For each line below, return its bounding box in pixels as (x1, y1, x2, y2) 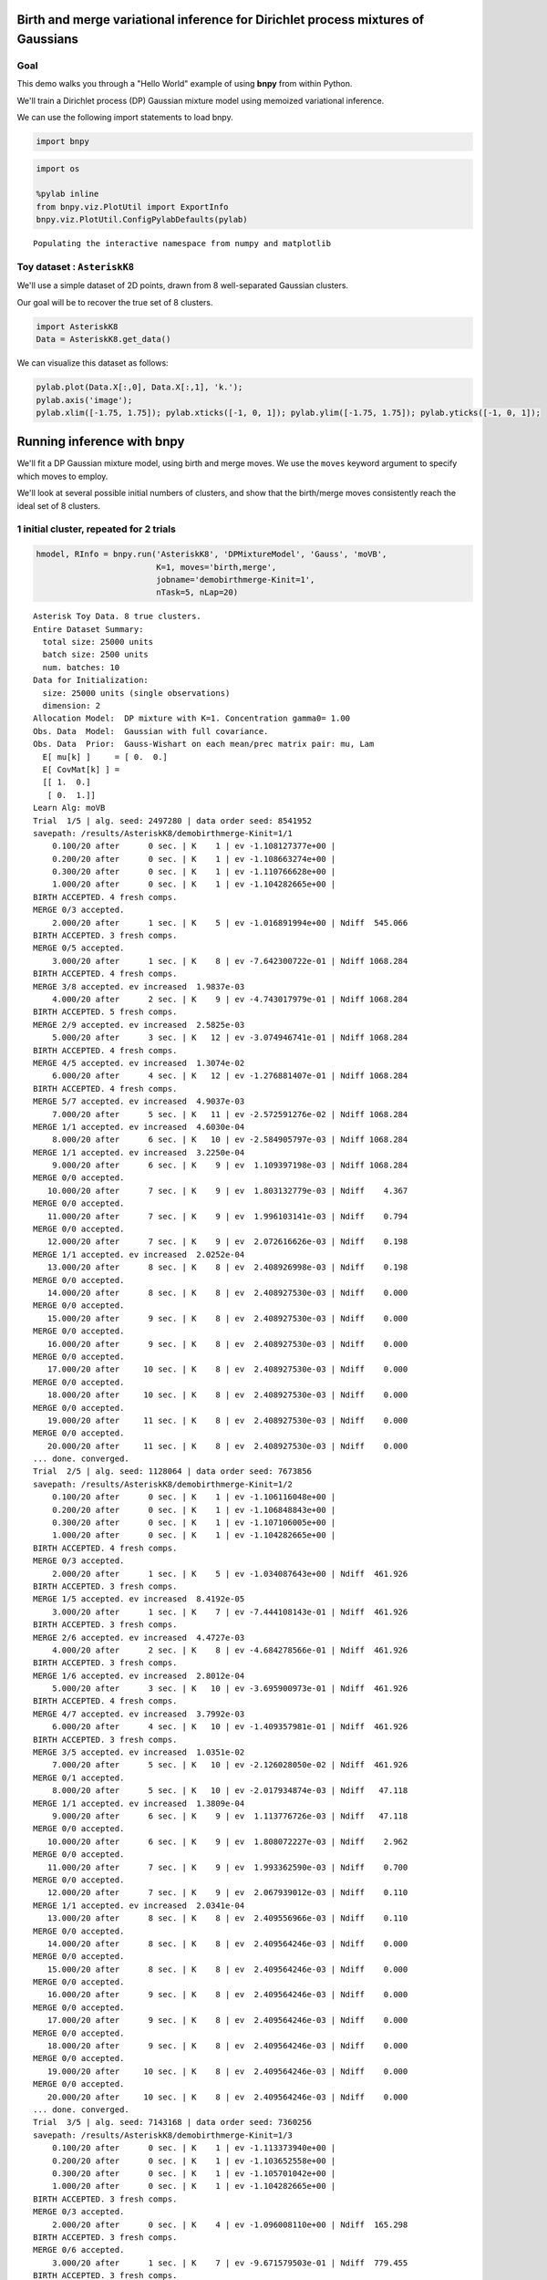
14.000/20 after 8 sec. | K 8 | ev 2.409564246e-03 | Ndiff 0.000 (46, 1938, 408, 1949)
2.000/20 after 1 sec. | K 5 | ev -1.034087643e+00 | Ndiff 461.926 (51, 1569, 408, 1579)
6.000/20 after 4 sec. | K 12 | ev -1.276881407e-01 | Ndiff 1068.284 (51, 1071, 408, 1081)
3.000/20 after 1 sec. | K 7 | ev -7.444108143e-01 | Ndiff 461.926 (51, 1606, 408, 1617)
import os (36, 163, 80, 173)
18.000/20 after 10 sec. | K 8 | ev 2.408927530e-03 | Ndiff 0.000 (46, 1390, 408, 1400)
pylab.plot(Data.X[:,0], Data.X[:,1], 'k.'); (36, 382, 243, 392)
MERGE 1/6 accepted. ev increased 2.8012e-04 (33, 1670, 245, 1681)
